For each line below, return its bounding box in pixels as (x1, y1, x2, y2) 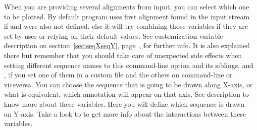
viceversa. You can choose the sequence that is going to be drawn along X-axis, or (4, 79, 253, 89)
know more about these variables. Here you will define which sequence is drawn (4, 98, 245, 109)
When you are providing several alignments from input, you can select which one (4, 1, 250, 11)
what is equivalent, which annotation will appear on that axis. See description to (4, 89, 249, 99)
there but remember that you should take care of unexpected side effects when (4, 50, 242, 60)
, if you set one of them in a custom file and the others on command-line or (4, 69, 233, 80)
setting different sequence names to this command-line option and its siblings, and (4, 60, 254, 70)
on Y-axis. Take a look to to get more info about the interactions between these (4, 108, 246, 119)
